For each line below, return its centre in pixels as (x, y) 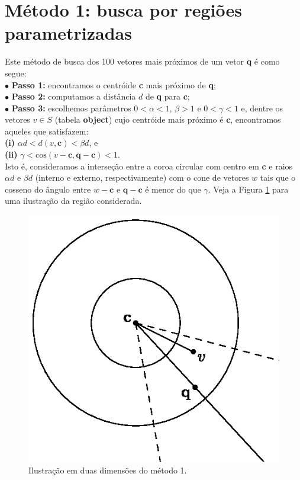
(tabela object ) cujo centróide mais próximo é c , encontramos (168, 119)
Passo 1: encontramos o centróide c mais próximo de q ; (114, 84)
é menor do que (173, 189)
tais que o (278, 177)
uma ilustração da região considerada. (73, 201)
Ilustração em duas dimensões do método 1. (108, 470)
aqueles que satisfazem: (47, 131)
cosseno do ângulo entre (48, 189)
